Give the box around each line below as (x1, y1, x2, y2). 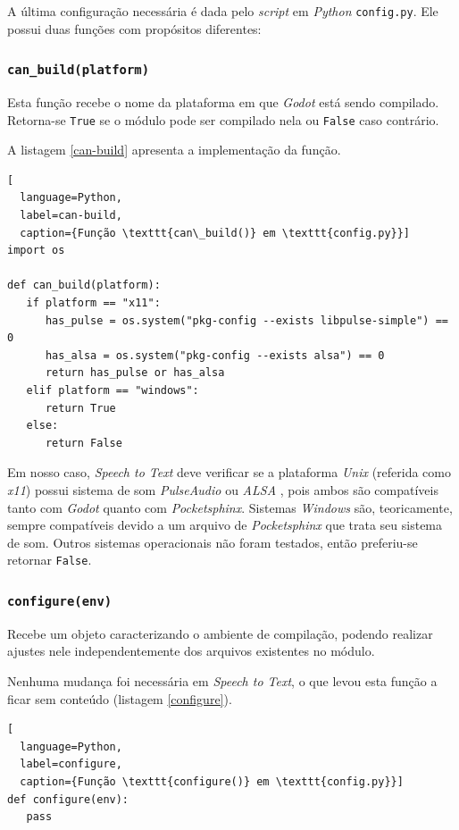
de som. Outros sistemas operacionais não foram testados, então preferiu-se (7, 532, 418, 551)
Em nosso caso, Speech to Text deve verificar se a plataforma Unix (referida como (7, 463, 451, 482)
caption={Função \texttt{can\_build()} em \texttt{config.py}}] (20, 226, 411, 239)
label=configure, (20, 758, 122, 771)
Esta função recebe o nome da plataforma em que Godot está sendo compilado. (7, 93, 439, 112)
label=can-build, (20, 209, 122, 222)
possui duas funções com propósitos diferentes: (7, 19, 262, 38)
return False (45, 436, 122, 449)
